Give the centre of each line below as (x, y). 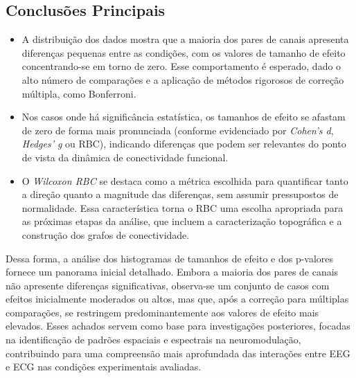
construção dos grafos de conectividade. (106, 234)
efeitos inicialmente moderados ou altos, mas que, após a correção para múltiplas (177, 299)
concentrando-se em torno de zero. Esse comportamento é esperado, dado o (181, 66)
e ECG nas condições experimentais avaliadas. (104, 367)
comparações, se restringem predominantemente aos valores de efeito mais (162, 312)
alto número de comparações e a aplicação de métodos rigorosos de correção (183, 79)
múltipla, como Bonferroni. (79, 93)
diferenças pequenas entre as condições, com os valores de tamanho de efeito (184, 52)
